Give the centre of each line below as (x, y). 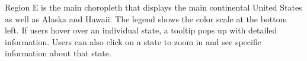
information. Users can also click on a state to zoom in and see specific (133, 41)
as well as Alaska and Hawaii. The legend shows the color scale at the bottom (146, 18)
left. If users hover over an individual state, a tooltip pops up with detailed (141, 30)
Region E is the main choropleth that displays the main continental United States (153, 7)
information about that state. (58, 53)
